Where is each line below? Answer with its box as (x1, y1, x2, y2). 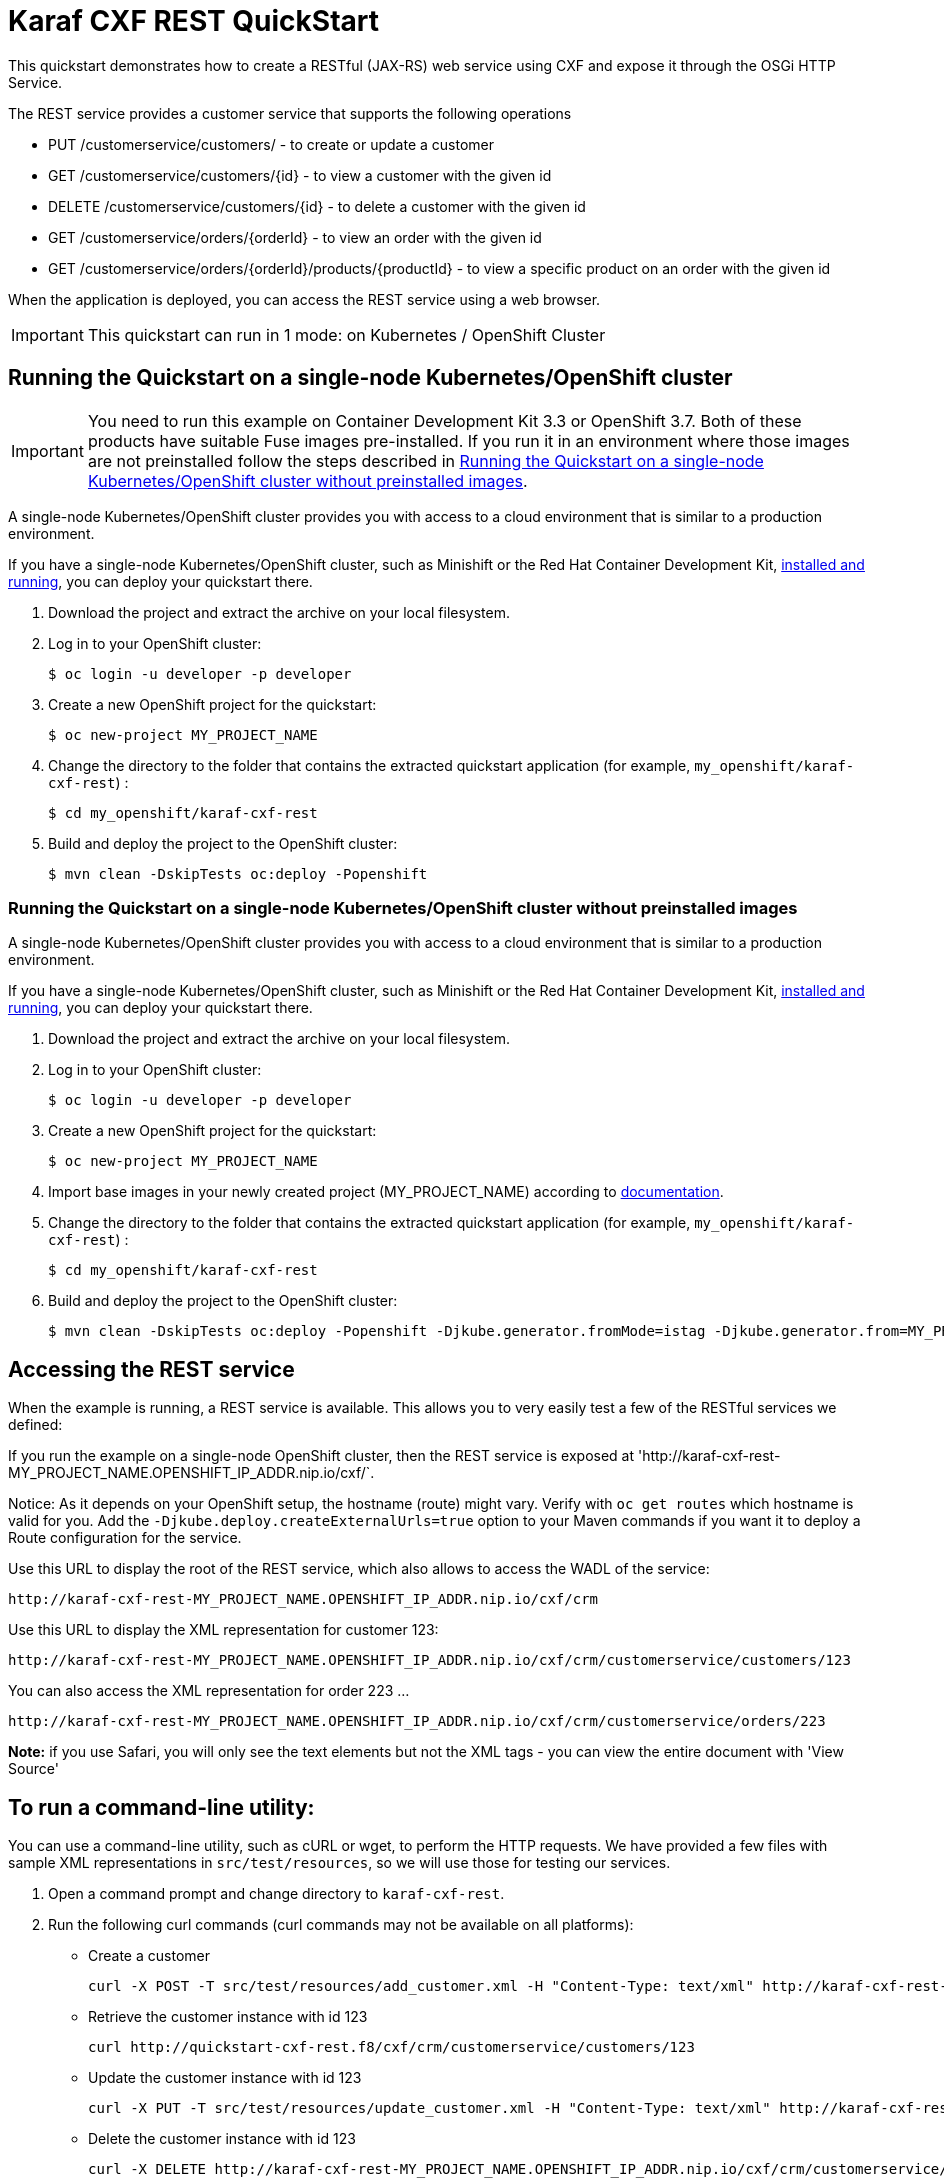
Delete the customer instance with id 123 (88, 2130, 356, 2148)
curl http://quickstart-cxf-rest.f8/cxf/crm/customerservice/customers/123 (88, 2039, 695, 2056)
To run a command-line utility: (8, 1794, 315, 1820)
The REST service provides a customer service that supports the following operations (8, 104, 572, 122)
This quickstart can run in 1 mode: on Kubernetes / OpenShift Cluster (87, 324, 606, 345)
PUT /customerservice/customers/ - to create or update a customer (48, 135, 494, 153)
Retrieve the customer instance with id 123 (88, 2008, 368, 2026)
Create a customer (88, 1947, 210, 1965)
